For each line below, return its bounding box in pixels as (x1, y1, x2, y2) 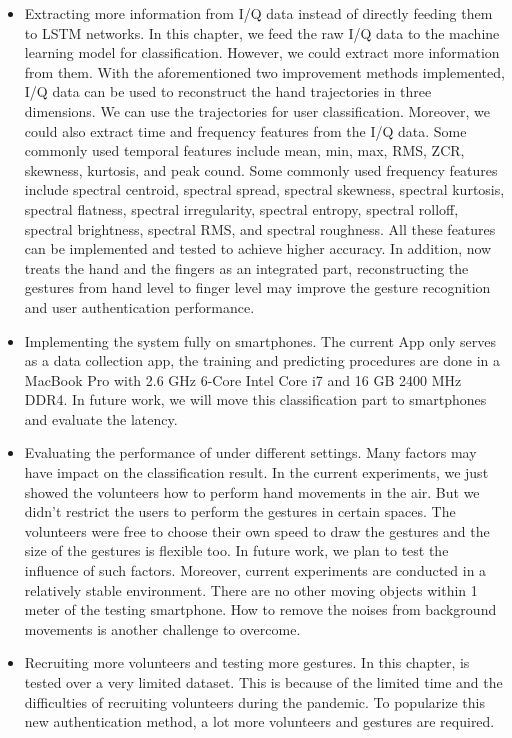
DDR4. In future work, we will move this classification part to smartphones (24, 389, 487, 410)
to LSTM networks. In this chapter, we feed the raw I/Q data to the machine (24, 22, 500, 43)
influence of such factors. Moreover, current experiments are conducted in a (24, 560, 487, 581)
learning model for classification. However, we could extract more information (24, 42, 500, 63)
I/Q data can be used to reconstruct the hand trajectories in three (24, 81, 432, 102)
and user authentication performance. (24, 296, 255, 317)
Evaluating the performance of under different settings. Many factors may (24, 442, 477, 463)
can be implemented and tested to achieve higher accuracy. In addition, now (24, 238, 492, 259)
